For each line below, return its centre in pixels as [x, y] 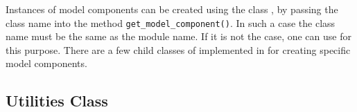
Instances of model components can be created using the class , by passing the [172, 9]
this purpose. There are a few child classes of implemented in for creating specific [178, 49]
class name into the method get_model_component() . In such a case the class [171, 22]
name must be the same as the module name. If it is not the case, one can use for [178, 36]
